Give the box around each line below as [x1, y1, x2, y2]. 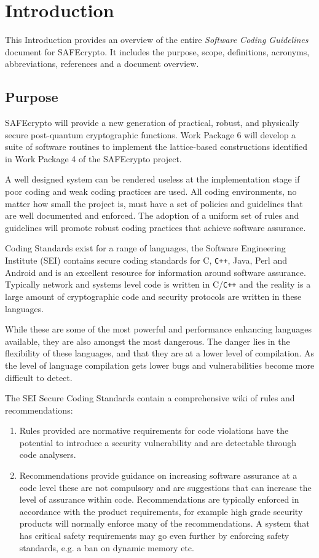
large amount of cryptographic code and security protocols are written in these [5, 289, 302, 302]
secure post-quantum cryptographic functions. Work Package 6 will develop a [5, 128, 296, 141]
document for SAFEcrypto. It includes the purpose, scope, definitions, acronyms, [5, 45, 310, 58]
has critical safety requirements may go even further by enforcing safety [19, 529, 289, 542]
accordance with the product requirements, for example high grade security [19, 505, 303, 517]
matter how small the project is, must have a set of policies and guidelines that [5, 197, 303, 210]
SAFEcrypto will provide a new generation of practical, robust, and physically [5, 116, 299, 129]
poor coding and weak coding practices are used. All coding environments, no [5, 185, 297, 198]
